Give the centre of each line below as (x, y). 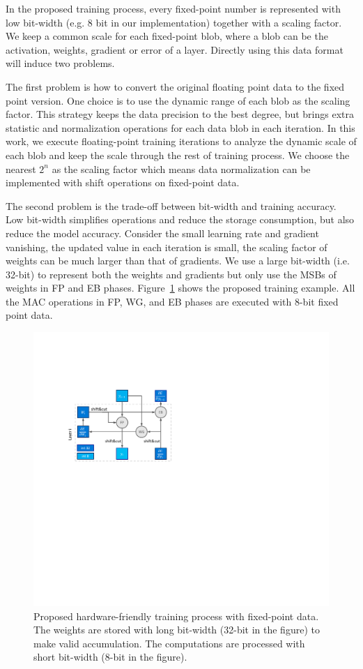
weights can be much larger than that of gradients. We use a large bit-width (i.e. (178, 261)
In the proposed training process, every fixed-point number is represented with (173, 8)
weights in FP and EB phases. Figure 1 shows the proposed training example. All (180, 288)
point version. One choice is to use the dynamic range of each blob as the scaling (178, 100)
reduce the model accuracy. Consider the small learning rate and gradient (162, 233)
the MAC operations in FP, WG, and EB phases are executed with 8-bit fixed (172, 301)
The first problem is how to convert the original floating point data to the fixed (175, 86)
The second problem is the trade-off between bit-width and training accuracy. (171, 205)
